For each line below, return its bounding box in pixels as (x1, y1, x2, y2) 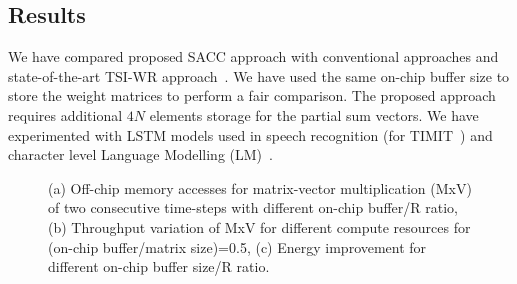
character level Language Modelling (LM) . (8, 144, 273, 165)
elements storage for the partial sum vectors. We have (149, 104, 479, 125)
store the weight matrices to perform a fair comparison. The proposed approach (8, 85, 496, 106)
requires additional (8, 104, 123, 125)
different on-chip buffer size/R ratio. (48, 256, 270, 277)
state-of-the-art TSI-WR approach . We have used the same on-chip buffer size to (8, 65, 510, 86)
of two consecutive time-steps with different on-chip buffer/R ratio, (48, 197, 459, 218)
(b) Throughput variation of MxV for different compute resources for (48, 216, 471, 237)
